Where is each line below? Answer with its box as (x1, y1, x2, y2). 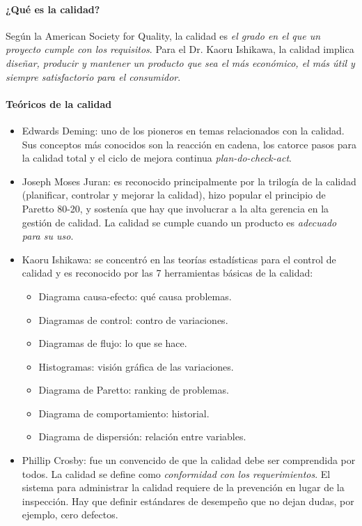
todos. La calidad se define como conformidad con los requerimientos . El (22, 466, 331, 481)
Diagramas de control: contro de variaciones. (38, 312, 228, 327)
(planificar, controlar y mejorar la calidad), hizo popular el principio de (22, 187, 326, 202)
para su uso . (22, 229, 74, 243)
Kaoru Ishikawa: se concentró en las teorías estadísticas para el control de (22, 252, 336, 266)
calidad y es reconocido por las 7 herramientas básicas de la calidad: (22, 265, 313, 280)
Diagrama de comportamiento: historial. (38, 405, 210, 420)
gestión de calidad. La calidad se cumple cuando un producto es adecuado (22, 215, 337, 229)
